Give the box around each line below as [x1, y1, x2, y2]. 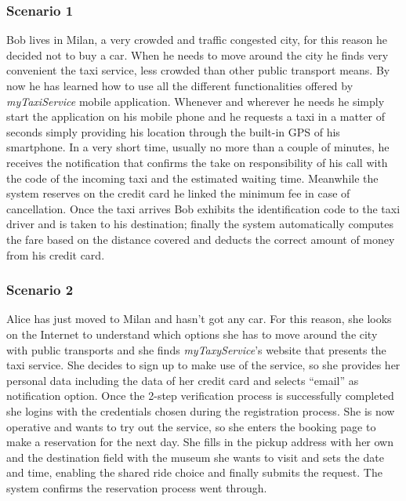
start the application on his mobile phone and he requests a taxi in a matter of [6, 108, 386, 125]
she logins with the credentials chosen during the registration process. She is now [6, 402, 395, 419]
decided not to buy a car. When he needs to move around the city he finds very [6, 46, 389, 63]
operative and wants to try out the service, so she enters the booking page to [6, 418, 376, 434]
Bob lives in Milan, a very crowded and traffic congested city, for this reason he [6, 31, 388, 48]
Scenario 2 [6, 280, 74, 300]
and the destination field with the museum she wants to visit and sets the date [6, 448, 384, 465]
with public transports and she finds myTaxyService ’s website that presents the [6, 341, 386, 358]
